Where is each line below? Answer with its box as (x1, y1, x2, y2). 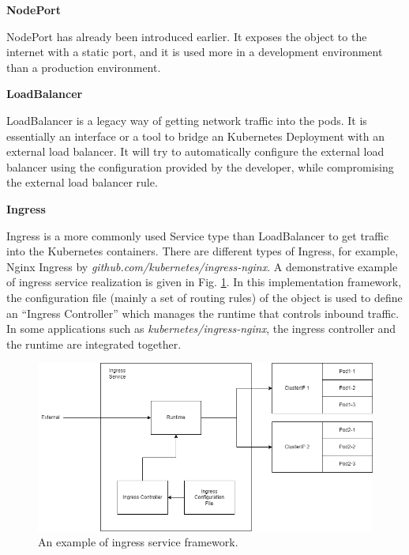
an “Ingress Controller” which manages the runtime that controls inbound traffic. (6, 304, 400, 321)
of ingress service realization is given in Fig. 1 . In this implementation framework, (6, 274, 402, 290)
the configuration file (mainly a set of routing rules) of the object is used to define (6, 289, 403, 305)
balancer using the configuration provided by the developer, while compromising (6, 158, 394, 175)
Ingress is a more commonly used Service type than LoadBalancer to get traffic (6, 227, 389, 244)
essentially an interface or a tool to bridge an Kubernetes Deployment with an (6, 127, 385, 144)
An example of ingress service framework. (38, 534, 238, 550)
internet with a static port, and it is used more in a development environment (6, 43, 383, 60)
